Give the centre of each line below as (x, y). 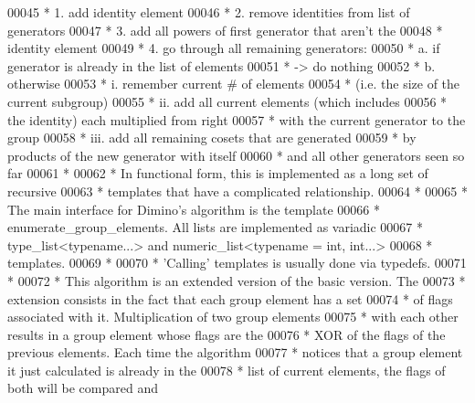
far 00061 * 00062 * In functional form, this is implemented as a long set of (218, 173)
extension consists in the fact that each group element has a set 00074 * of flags (230, 298)
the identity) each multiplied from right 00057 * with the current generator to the (237, 119)
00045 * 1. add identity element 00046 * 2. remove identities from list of (209, 12)
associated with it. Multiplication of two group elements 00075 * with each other (233, 317)
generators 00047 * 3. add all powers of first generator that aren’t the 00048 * (225, 30)
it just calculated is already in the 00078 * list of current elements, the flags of (227, 370)
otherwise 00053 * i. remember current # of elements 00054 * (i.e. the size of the (234, 84)
